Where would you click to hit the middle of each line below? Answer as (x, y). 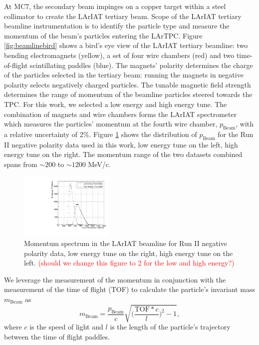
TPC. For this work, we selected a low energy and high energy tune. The (116, 104)
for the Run (236, 134)
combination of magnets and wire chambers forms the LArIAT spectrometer (121, 114)
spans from (21, 164)
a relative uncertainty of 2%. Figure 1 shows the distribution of (101, 134)
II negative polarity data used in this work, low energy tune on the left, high (121, 144)
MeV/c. (99, 164)
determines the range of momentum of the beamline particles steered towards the (128, 94)
